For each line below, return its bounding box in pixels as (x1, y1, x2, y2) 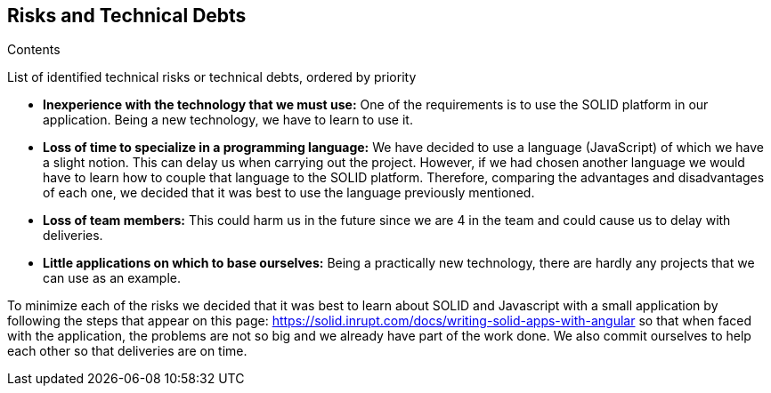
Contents (7, 42, 61, 58)
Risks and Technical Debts (7, 4, 247, 27)
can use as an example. (43, 270, 182, 286)
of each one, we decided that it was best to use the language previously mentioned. (43, 185, 535, 201)
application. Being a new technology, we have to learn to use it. (43, 112, 413, 128)
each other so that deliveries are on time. (7, 343, 248, 359)
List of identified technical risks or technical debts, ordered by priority (7, 69, 417, 85)
